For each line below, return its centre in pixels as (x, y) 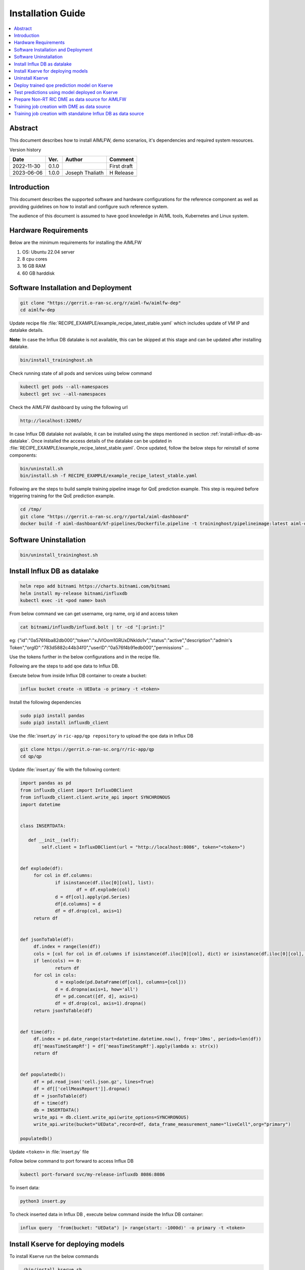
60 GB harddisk (38, 273)
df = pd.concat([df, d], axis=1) (97, 996)
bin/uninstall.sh (42, 468)
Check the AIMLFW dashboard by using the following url (69, 407)
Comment (122, 159)
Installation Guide (48, 13)
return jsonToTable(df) (63, 1010)
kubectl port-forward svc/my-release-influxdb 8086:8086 (93, 1174)
